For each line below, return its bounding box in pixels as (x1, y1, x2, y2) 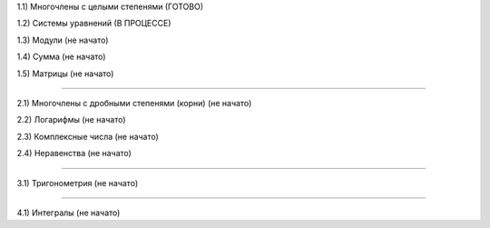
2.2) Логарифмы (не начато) (16, 114, 126, 125)
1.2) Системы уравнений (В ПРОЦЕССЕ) (16, 18, 171, 29)
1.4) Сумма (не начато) (16, 51, 106, 63)
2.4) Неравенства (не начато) (16, 148, 132, 159)
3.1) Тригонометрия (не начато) (16, 177, 139, 188)
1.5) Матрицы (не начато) (16, 68, 114, 79)
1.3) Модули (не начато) (16, 35, 109, 45)
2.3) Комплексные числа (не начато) (16, 131, 159, 142)
